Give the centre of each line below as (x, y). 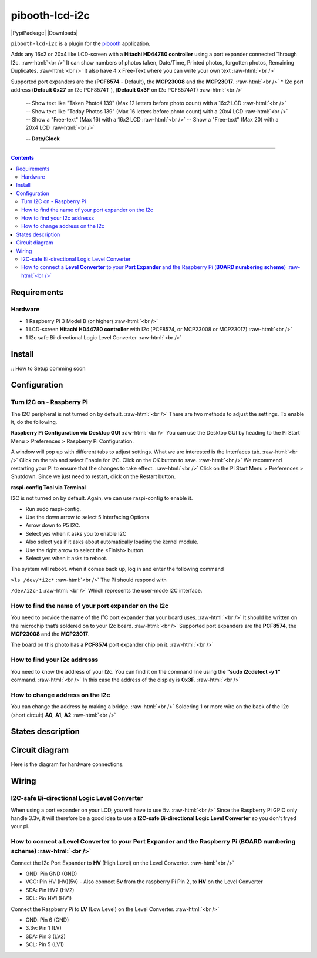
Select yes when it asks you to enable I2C (76, 533)
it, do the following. (34, 422)
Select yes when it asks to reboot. (67, 558)
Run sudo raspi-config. (53, 509)
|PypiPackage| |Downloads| (45, 33)
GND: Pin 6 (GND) (47, 920)
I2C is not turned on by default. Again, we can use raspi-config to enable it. (102, 498)
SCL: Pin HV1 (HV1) (49, 898)
